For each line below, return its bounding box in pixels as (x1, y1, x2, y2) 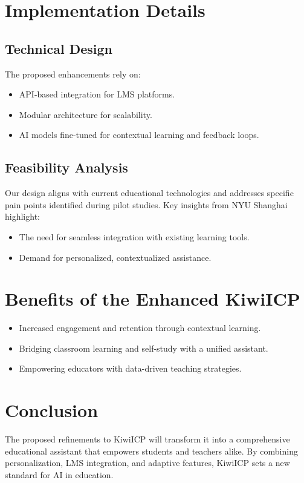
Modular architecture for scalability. (19, 108, 152, 120)
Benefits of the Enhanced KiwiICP (5, 286, 300, 311)
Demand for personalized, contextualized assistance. (19, 251, 212, 263)
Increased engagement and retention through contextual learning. (19, 321, 261, 334)
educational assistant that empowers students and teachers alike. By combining (5, 444, 298, 457)
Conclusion (5, 398, 99, 422)
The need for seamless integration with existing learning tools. (19, 230, 250, 243)
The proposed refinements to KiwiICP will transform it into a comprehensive (5, 433, 290, 445)
